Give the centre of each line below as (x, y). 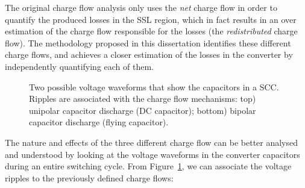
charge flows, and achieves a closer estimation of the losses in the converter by (149, 55)
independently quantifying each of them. (79, 66)
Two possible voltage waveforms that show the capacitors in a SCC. (154, 86)
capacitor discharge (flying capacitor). (99, 122)
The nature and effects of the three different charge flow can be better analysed (152, 142)
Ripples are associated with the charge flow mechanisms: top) (143, 99)
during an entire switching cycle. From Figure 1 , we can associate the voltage (148, 166)
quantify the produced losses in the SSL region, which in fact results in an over (151, 19)
